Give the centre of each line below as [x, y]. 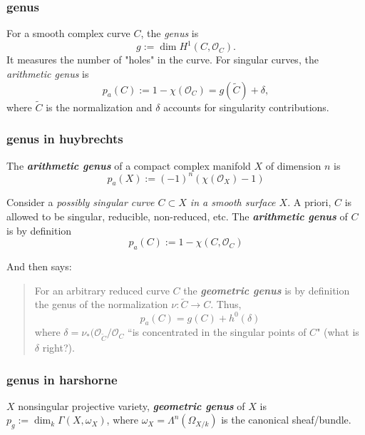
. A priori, [309, 202]
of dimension [293, 165]
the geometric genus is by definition [267, 290]
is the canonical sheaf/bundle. [286, 420]
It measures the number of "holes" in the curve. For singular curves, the [163, 60]
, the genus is [170, 33]
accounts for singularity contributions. [246, 107]
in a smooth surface [233, 202]
